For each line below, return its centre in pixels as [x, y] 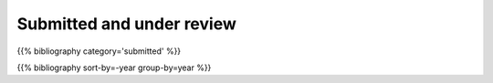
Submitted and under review [127, 24]
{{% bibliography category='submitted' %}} [99, 51]
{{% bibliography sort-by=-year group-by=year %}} [114, 67]
